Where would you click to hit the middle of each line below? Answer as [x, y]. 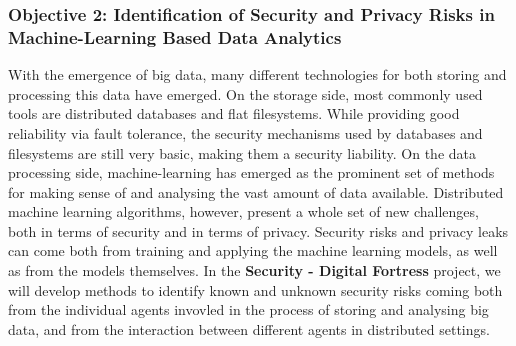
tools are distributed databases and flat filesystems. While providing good [234, 113]
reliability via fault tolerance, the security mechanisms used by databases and [245, 132]
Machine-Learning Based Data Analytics [175, 36]
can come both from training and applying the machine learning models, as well [253, 250]
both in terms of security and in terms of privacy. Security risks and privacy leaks [258, 230]
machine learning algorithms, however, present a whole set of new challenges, [243, 211]
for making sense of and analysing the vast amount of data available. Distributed [256, 191]
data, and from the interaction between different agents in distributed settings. [249, 328]
